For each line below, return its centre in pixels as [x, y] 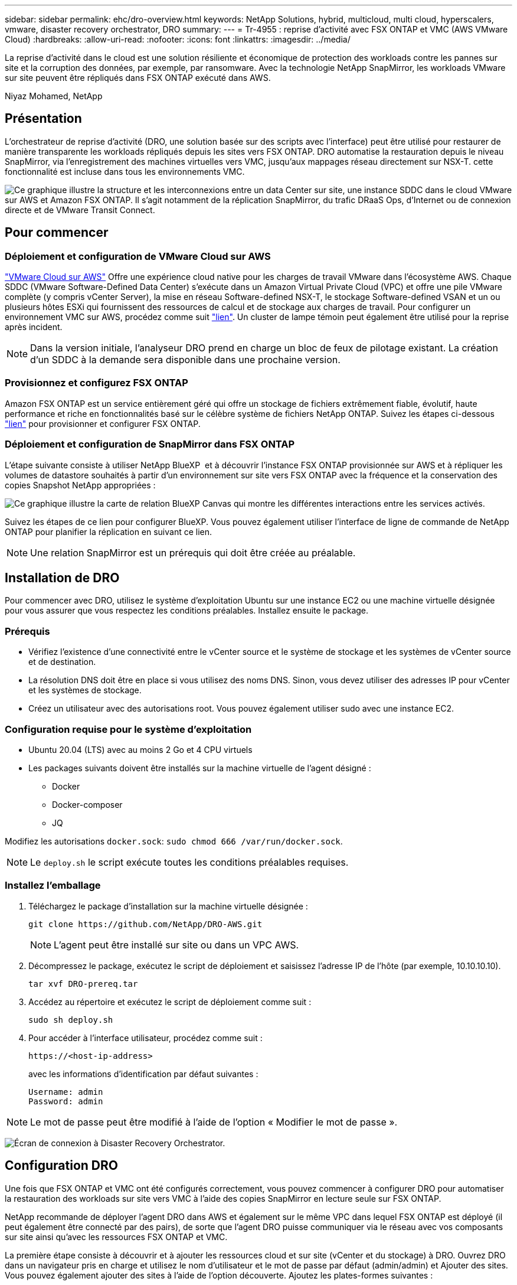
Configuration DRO [61, 1166]
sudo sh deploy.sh [71, 1020]
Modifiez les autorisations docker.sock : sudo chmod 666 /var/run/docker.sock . [174, 841]
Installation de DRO [62, 578]
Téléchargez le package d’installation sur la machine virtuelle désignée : [168, 906]
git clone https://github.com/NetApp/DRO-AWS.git [145, 924]
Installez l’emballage [53, 886]
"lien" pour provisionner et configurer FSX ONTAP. [103, 423]
